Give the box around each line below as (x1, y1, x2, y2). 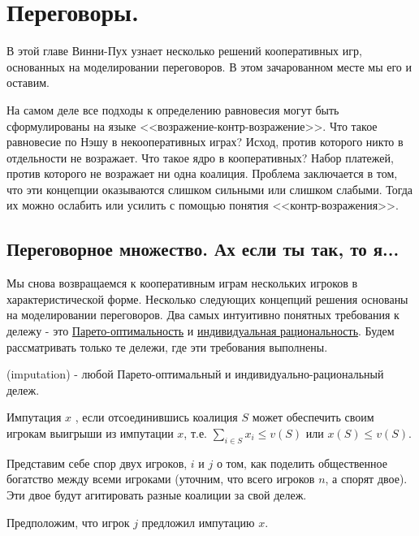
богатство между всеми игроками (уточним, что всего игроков (6, 470, 315, 487)
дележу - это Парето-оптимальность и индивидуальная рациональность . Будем (6, 322, 395, 339)
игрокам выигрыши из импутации (6, 425, 174, 442)
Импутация (6, 408, 62, 426)
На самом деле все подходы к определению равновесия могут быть (6, 101, 339, 118)
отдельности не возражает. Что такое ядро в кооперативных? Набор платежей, (6, 149, 394, 166)
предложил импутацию (141, 513, 255, 530)
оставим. (6, 74, 50, 91)
